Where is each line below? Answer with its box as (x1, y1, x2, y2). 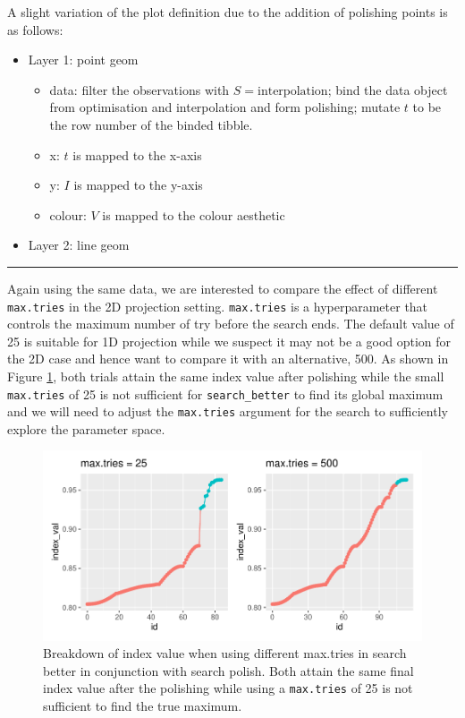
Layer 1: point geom (28, 50, 139, 69)
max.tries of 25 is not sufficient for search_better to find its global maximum (7, 384, 444, 403)
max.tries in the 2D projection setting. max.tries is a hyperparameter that (7, 296, 428, 315)
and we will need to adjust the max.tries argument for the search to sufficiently (7, 402, 448, 421)
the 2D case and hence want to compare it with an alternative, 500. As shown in (7, 349, 449, 368)
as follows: (7, 20, 63, 38)
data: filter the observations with (49, 80, 230, 98)
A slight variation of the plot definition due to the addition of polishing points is (7, 3, 448, 21)
